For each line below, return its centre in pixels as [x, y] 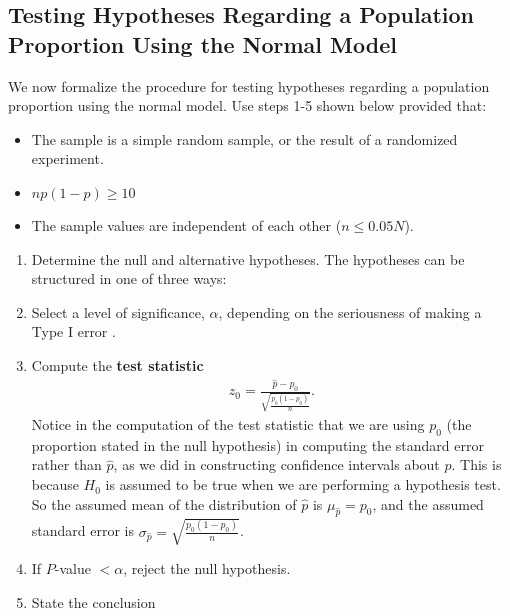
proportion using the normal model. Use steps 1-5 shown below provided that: [247, 105]
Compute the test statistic [117, 364]
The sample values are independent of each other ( [186, 224]
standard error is [83, 530]
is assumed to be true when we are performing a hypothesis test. [303, 484]
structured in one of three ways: [129, 278]
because [55, 484]
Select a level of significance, [118, 311]
